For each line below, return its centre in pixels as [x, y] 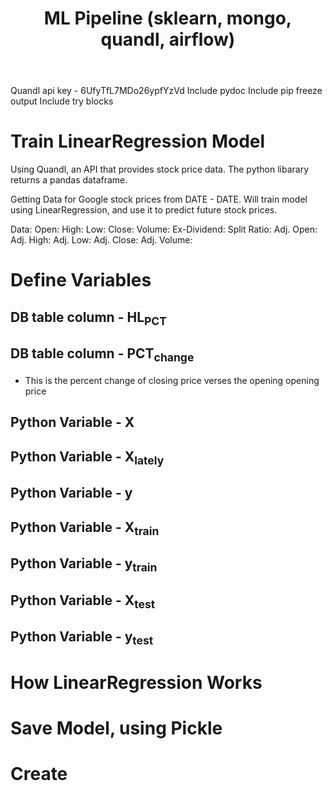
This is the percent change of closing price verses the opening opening [172, 380]
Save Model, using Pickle [116, 728]
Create [39, 774]
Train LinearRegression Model [138, 141]
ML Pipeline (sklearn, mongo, [168, 18]
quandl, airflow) [168, 39]
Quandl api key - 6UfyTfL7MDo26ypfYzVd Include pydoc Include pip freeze [166, 91]
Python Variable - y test [82, 638]
